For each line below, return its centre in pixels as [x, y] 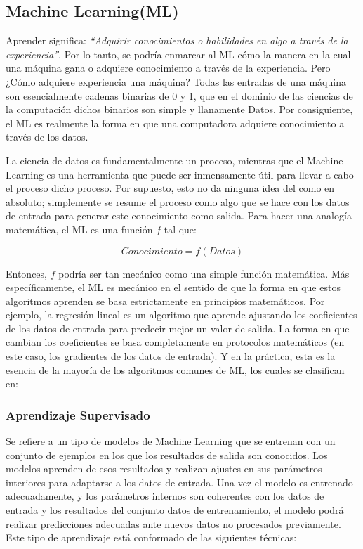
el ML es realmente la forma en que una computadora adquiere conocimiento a [175, 123]
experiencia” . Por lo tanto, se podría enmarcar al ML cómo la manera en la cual [178, 54]
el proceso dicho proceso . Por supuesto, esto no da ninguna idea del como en [170, 188]
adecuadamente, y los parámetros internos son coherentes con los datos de [165, 496]
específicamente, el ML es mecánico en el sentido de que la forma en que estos [173, 287]
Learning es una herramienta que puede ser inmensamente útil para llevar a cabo [180, 174]
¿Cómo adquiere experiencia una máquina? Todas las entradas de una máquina [176, 81]
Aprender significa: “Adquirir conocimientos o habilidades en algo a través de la [177, 40]
